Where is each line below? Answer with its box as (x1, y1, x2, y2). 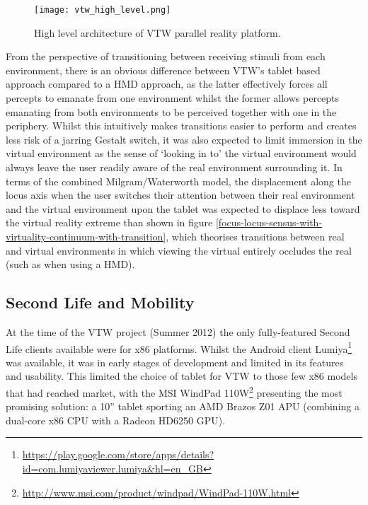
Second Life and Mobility (6, 291, 195, 313)
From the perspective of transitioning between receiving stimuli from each (6, 49, 326, 64)
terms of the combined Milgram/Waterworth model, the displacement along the (6, 173, 351, 188)
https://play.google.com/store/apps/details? (22, 447, 214, 462)
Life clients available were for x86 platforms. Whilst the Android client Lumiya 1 (6, 339, 352, 356)
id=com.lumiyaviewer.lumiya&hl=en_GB (22, 461, 203, 476)
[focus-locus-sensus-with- (215, 215, 323, 230)
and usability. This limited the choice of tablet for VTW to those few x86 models (6, 368, 357, 383)
